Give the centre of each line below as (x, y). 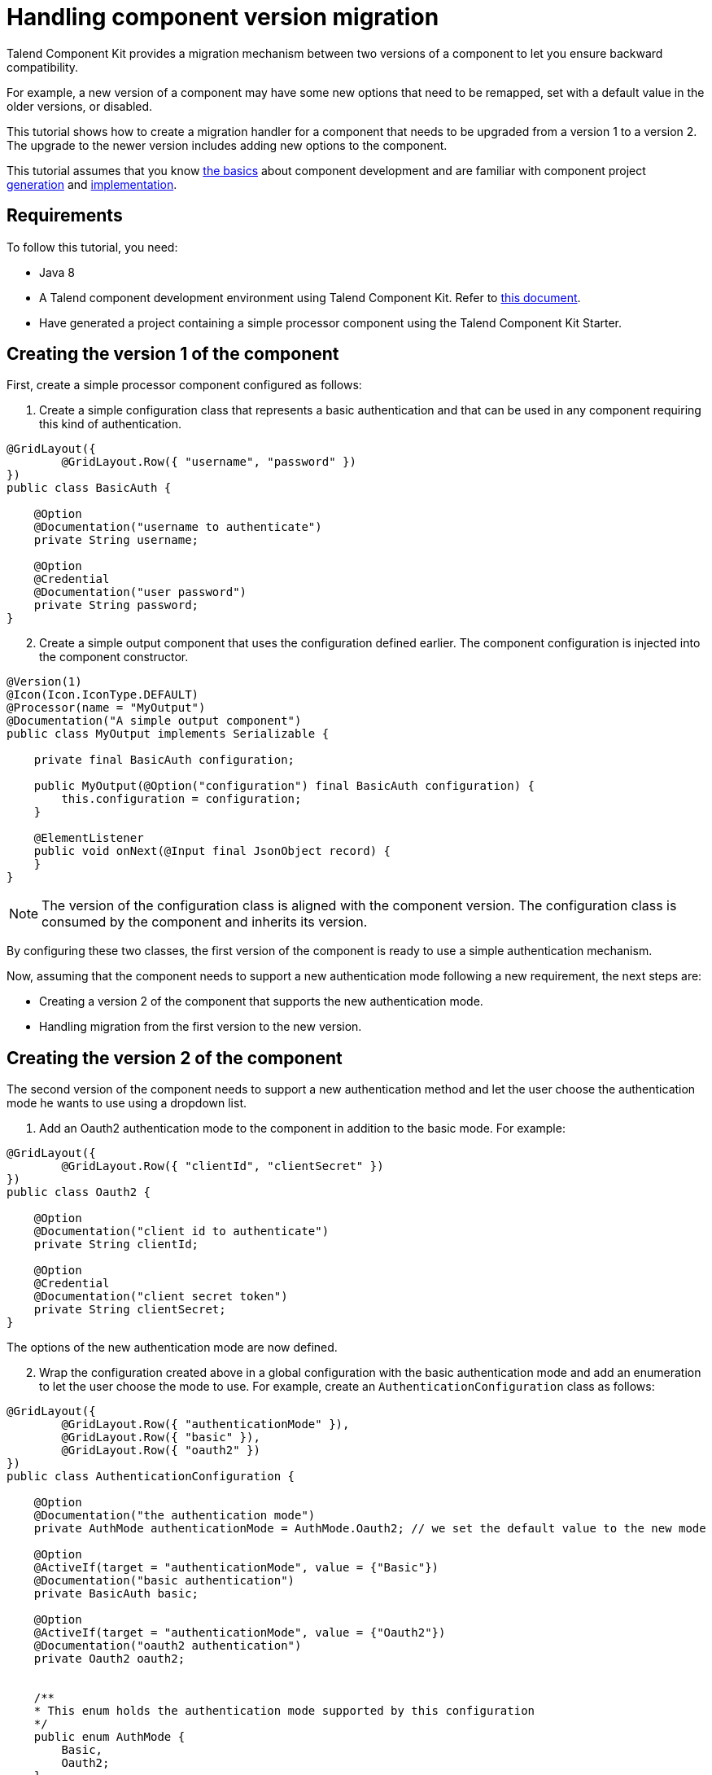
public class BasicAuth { (89, 488)
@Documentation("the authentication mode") (175, 1516)
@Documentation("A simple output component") (154, 721)
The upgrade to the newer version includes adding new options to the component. (227, 145)
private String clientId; (116, 1245)
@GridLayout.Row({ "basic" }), (161, 1438)
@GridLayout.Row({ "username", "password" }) (209, 462)
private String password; (116, 605)
